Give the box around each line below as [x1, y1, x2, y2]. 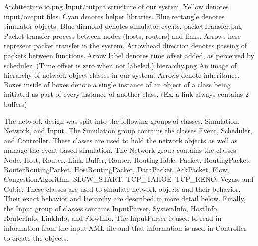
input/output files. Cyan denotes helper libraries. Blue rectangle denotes [4, 11, 225, 21]
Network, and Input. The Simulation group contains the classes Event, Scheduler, [4, 125, 252, 136]
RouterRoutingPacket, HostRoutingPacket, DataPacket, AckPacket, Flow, [4, 164, 229, 174]
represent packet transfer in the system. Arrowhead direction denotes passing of [4, 40, 247, 51]
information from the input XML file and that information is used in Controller [4, 223, 247, 233]
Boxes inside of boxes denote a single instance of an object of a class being [4, 79, 231, 89]
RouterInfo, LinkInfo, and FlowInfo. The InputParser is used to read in [4, 213, 222, 223]
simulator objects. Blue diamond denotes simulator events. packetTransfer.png [4, 21, 242, 31]
